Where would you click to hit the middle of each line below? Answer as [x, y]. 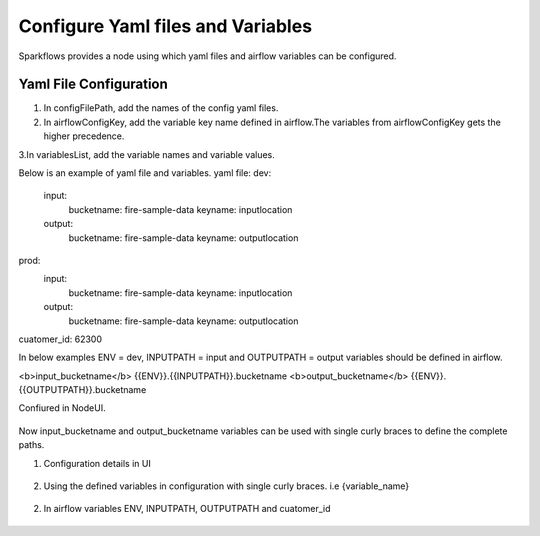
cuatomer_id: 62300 [60, 339]
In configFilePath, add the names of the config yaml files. [161, 108]
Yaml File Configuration [93, 84]
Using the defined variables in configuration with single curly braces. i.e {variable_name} [226, 486]
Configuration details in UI [97, 463]
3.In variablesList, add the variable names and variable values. [146, 154]
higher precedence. [84, 136]
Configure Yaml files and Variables [165, 26]
